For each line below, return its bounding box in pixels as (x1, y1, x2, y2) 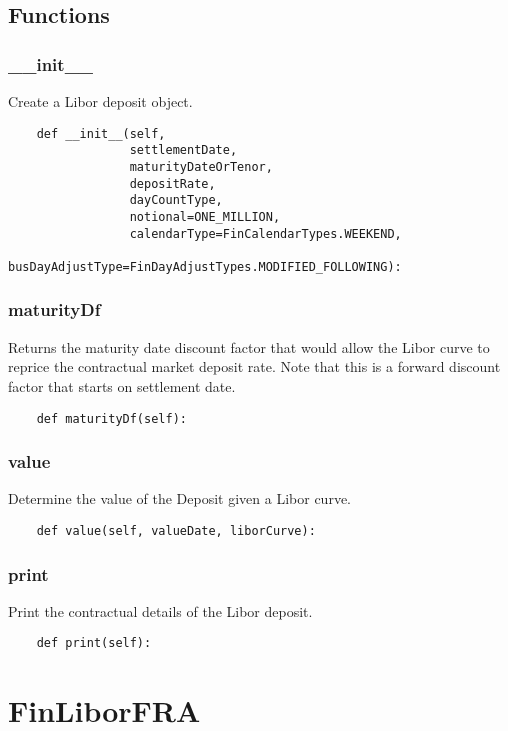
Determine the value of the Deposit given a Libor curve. (8, 488, 351, 509)
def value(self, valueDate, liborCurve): (36, 523, 316, 538)
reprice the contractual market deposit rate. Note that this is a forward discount (8, 356, 501, 377)
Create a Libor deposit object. (8, 91, 193, 111)
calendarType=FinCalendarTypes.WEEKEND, (129, 226, 402, 241)
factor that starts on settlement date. (8, 375, 236, 396)
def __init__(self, (36, 126, 166, 141)
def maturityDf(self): (36, 411, 187, 426)
